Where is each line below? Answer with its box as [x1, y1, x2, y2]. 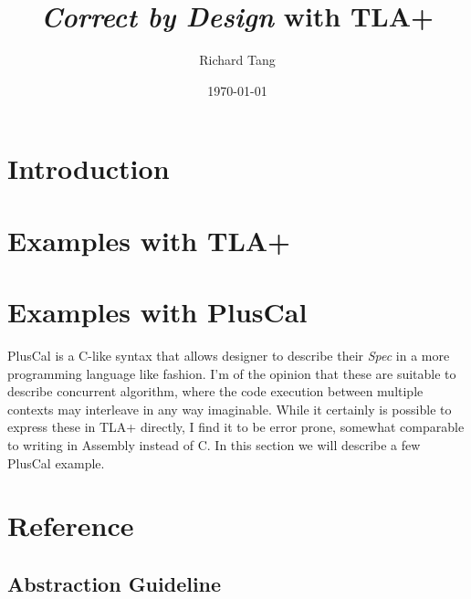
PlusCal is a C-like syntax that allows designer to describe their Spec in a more [7, 346, 450, 364]
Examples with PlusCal [7, 293, 308, 331]
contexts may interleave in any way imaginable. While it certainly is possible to [7, 399, 452, 418]
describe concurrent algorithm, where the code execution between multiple [7, 382, 424, 401]
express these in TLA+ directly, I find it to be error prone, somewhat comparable [7, 417, 465, 436]
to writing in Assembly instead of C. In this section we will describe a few [7, 435, 421, 454]
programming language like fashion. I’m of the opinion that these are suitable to [7, 363, 456, 383]
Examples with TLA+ [7, 221, 291, 258]
